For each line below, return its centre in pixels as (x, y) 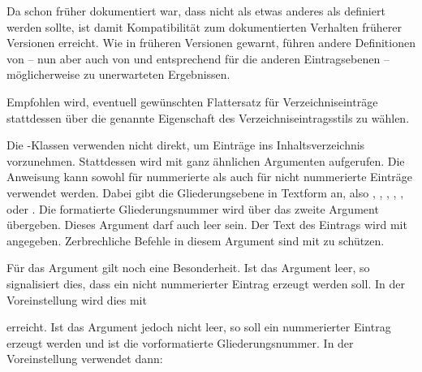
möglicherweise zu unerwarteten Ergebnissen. (118, 74)
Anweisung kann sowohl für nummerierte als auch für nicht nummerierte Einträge (210, 177)
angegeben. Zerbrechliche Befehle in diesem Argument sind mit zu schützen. (196, 240)
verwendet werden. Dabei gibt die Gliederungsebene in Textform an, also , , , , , (205, 192)
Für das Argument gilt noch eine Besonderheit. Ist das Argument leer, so (188, 268)
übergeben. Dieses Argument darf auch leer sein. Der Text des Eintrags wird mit (207, 225)
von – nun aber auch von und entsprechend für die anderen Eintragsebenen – (198, 58)
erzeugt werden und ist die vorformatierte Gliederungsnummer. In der (180, 342)
